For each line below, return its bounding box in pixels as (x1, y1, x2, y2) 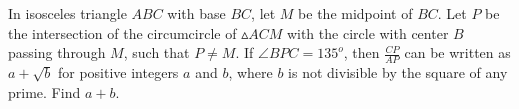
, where (228, 62, 273, 83)
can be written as (404, 42, 511, 63)
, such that (123, 42, 190, 63)
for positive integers (57, 62, 179, 83)
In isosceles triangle (8, 3, 127, 23)
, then (343, 42, 380, 63)
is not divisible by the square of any (288, 62, 508, 83)
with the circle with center (286, 22, 449, 43)
